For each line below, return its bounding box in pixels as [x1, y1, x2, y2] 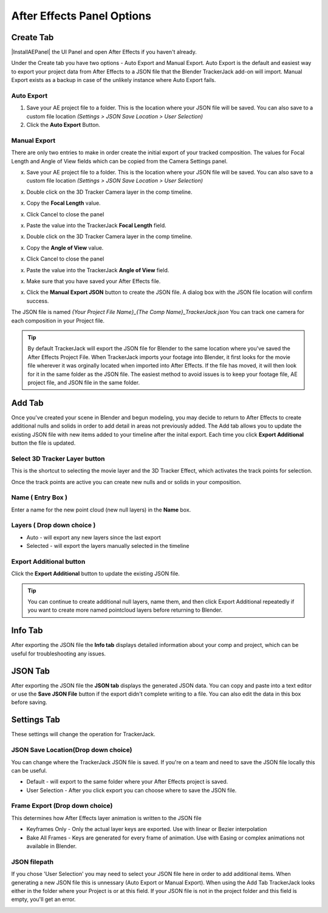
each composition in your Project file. [11, 316, 105, 324]
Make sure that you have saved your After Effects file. [26, 277, 161, 285]
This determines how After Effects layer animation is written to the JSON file [11, 814, 202, 821]
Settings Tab [11, 714, 61, 725]
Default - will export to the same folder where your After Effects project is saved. [26, 778, 228, 785]
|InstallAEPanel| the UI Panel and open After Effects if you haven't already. [11, 49, 197, 56]
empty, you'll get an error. [11, 896, 76, 903]
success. [26, 297, 49, 304]
